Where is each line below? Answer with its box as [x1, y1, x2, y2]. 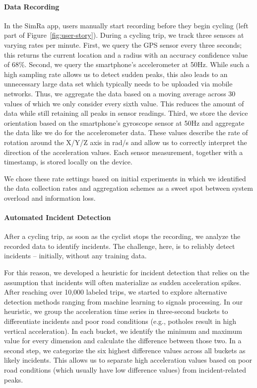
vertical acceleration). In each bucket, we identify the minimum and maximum [4, 325, 242, 336]
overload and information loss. [4, 192, 96, 203]
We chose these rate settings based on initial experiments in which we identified [4, 173, 246, 183]
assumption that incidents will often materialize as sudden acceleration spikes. [4, 277, 242, 287]
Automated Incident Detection [4, 212, 111, 223]
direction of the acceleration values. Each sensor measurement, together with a [4, 147, 243, 157]
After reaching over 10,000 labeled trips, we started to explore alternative [4, 287, 227, 297]
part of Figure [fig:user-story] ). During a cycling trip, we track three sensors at [4, 30, 244, 40]
